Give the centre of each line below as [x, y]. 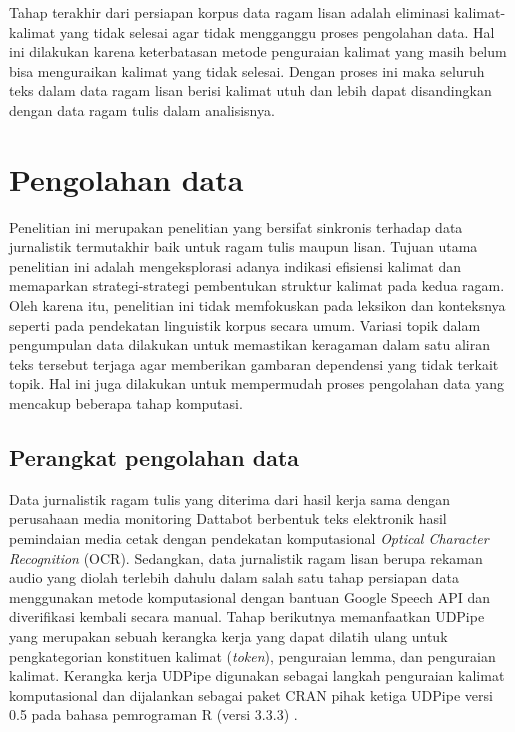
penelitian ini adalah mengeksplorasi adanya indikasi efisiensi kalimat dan [235, 265]
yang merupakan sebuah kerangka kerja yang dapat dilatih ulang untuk [228, 635]
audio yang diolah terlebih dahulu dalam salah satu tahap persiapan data [234, 577]
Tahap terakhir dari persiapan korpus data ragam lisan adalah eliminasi [229, 12]
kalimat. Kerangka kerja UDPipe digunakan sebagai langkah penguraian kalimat [257, 675]
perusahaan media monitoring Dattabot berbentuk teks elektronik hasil [228, 518]
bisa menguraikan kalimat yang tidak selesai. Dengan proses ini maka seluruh [247, 70]
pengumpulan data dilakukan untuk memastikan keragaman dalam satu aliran [249, 344]
